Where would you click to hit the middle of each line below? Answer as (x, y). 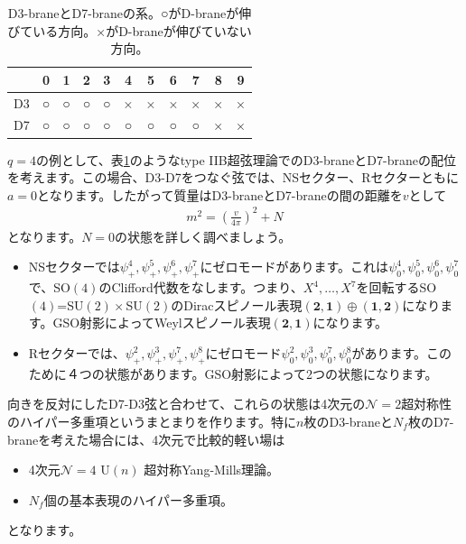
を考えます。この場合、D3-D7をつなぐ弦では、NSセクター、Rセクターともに (233, 177)
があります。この (402, 353)
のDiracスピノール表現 (237, 304)
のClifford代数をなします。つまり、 (201, 287)
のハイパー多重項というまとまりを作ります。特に (152, 422)
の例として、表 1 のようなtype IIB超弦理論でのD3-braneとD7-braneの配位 (246, 159)
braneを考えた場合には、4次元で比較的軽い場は (146, 439)
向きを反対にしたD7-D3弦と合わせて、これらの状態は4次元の (186, 404)
